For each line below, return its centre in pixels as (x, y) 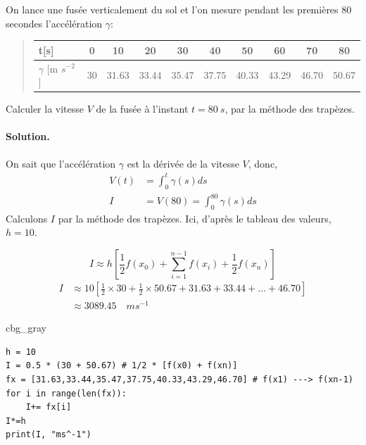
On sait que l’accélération (61, 163)
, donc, (263, 163)
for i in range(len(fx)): (66, 393)
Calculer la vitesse (45, 109)
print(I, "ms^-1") (49, 435)
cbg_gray (26, 328)
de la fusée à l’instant (142, 109)
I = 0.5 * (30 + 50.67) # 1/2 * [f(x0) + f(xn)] (122, 366)
